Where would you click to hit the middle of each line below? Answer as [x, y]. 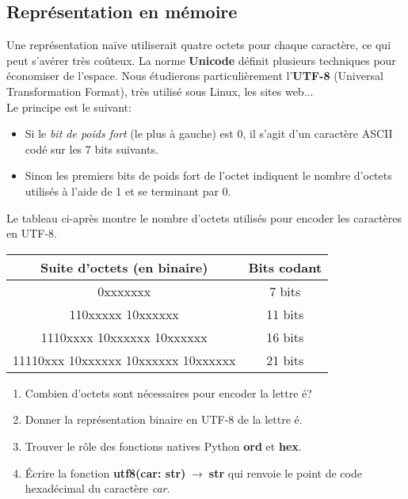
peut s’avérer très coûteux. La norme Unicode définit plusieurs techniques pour [201, 60]
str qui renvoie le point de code [285, 472]
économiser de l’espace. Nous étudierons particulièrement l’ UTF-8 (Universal [195, 76]
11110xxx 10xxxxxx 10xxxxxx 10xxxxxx [124, 360]
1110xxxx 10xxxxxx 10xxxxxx [124, 337]
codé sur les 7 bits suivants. [92, 149]
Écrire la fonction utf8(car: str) [105, 472]
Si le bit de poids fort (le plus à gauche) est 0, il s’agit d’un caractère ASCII [209, 133]
